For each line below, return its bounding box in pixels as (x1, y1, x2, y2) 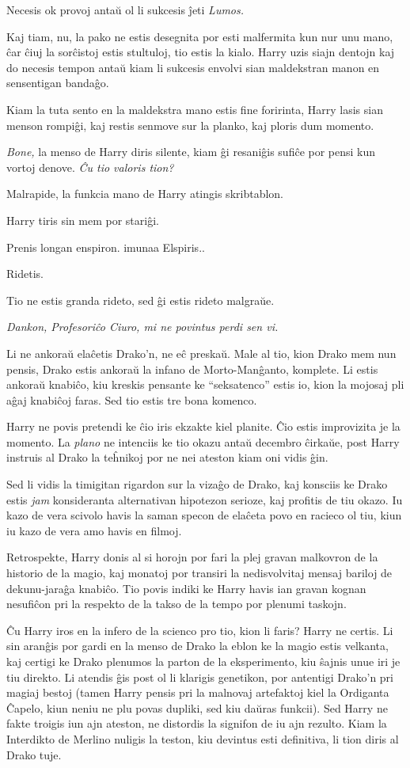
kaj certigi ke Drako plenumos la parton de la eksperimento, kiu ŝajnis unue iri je (6, 653, 401, 669)
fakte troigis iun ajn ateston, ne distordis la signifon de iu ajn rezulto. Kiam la (6, 715, 387, 732)
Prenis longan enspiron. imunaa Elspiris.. (6, 238, 205, 255)
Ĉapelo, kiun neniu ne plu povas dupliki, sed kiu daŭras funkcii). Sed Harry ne (6, 699, 388, 716)
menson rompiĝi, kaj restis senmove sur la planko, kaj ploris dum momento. (6, 116, 374, 133)
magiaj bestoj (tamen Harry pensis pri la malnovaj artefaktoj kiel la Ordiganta (6, 684, 389, 701)
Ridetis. (6, 265, 44, 282)
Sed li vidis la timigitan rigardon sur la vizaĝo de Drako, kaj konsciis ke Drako (6, 476, 388, 492)
